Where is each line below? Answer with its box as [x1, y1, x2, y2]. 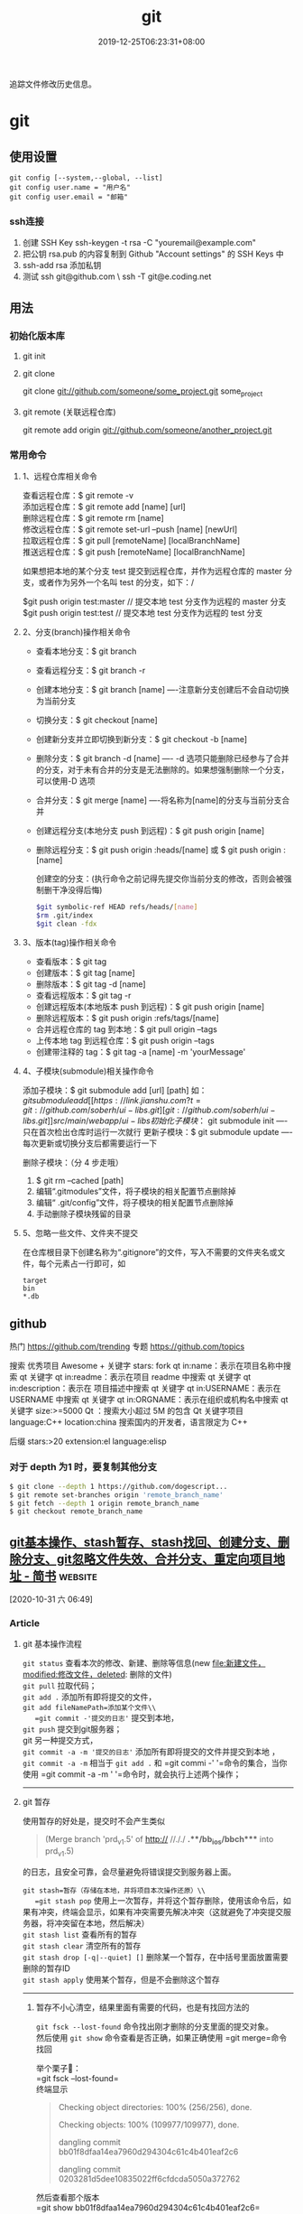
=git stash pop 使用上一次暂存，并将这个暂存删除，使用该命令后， [34, 1894, 284, 1906]
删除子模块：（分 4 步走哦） [22, 1157, 124, 1167]
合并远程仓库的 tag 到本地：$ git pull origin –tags [35, 1023, 218, 1035]
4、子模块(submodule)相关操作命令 [22, 1065, 155, 1076]
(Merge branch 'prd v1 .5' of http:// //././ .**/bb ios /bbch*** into [44, 1834, 274, 1847]
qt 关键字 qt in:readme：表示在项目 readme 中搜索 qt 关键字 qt [19, 1372, 252, 1382]
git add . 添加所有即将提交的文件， [22, 1691, 157, 1703]
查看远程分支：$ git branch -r [35, 665, 146, 676]
